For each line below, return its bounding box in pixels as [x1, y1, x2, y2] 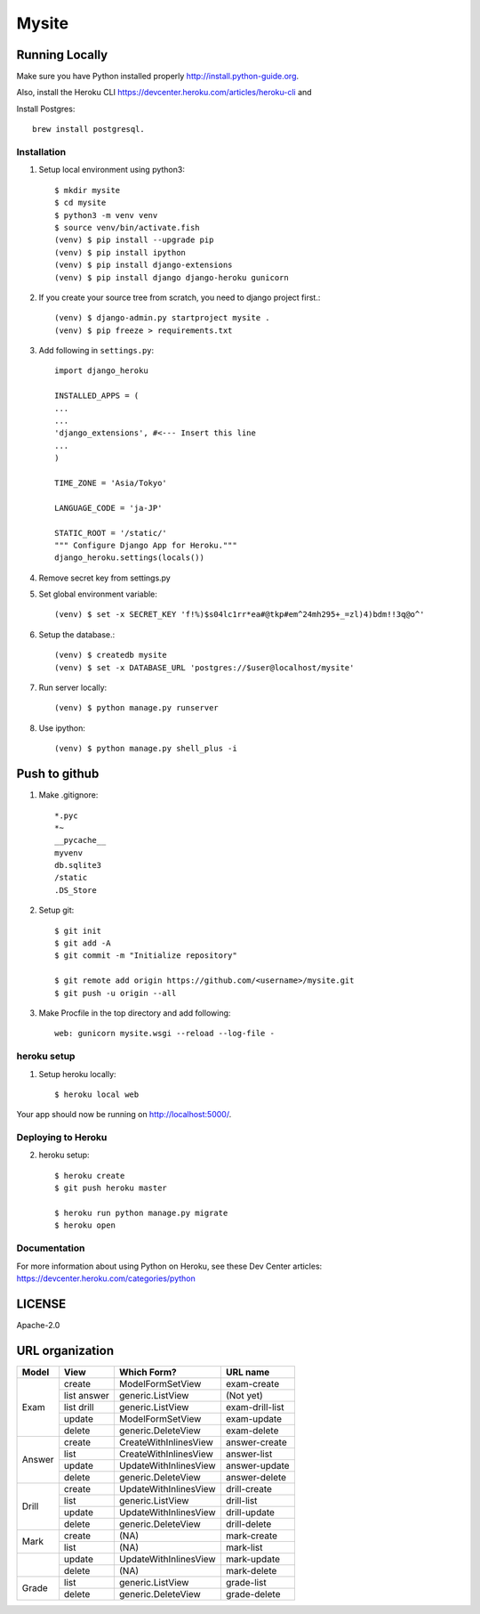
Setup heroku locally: [38, 1068, 116, 1079]
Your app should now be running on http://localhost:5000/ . [16, 1109, 232, 1120]
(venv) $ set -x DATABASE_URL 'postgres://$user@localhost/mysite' [54, 662, 355, 672]
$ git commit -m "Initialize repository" [54, 951, 237, 961]
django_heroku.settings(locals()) [54, 553, 204, 563]
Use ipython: [38, 722, 86, 734]
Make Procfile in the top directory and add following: [38, 1007, 231, 1018]
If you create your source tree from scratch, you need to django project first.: [38, 292, 321, 303]
